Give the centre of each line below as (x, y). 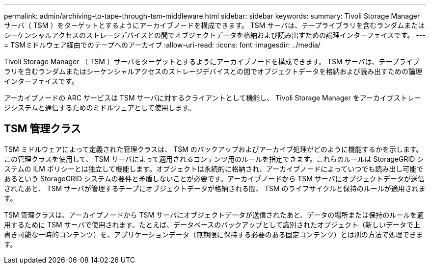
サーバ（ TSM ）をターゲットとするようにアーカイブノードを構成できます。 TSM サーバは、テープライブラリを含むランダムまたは (215, 25)
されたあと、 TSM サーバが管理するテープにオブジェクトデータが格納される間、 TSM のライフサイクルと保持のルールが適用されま (215, 188)
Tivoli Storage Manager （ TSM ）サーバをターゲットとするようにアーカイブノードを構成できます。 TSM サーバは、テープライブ (212, 61)
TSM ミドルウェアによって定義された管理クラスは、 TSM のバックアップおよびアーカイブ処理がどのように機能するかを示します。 (214, 149)
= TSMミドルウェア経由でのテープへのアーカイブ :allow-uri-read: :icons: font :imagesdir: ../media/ (162, 45)
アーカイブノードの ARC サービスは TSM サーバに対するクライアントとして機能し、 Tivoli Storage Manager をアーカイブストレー (213, 98)
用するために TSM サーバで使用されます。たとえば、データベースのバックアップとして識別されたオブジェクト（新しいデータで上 (212, 224)
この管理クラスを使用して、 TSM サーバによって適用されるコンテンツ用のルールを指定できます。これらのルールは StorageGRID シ (214, 159)
